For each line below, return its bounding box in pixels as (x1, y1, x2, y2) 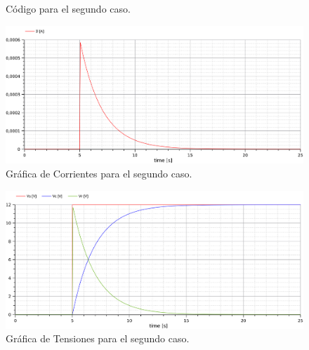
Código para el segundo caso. (6, 1, 131, 15)
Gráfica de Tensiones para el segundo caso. (6, 331, 190, 346)
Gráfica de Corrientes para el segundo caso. (6, 166, 192, 181)
